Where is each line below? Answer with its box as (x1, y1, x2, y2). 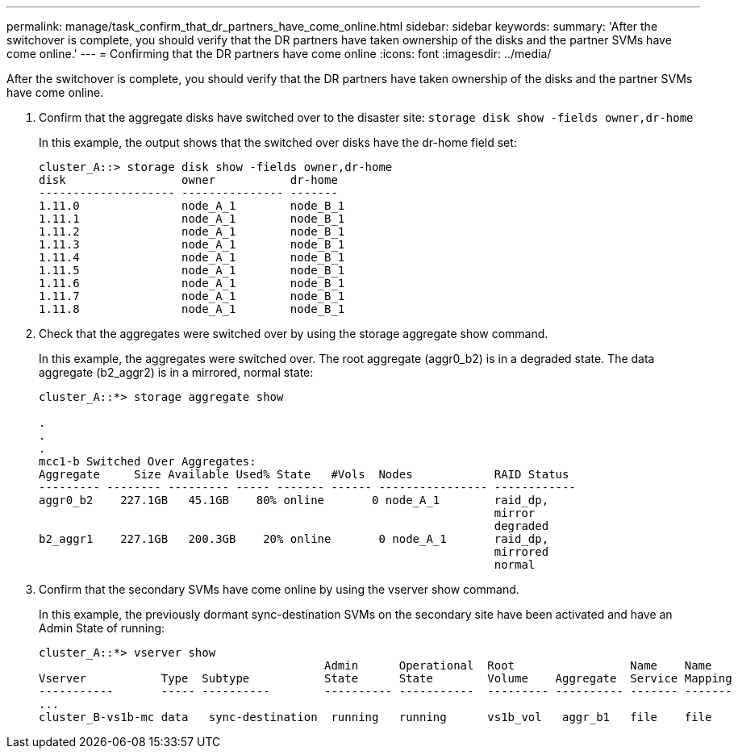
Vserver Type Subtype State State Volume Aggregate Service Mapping (39, 672, 732, 685)
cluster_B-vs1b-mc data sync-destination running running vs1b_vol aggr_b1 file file (39, 711, 712, 724)
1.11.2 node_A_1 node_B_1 (39, 225, 345, 238)
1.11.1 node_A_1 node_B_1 (39, 212, 345, 225)
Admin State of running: (39, 621, 165, 635)
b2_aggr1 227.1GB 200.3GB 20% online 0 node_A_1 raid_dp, (39, 532, 549, 545)
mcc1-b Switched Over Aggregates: (39, 455, 256, 468)
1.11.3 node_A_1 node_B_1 (39, 238, 345, 251)
